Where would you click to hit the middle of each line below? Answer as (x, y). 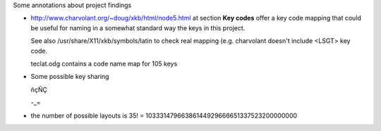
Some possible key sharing (70, 77)
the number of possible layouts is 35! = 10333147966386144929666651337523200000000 (164, 116)
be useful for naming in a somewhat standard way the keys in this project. (138, 27)
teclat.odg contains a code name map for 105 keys (104, 63)
